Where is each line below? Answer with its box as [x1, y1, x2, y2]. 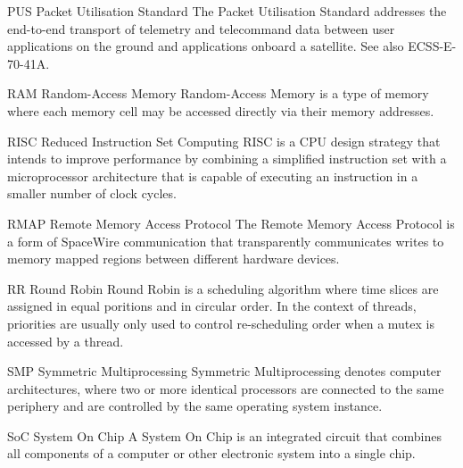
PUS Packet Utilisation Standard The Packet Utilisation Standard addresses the [7, 2, 447, 20]
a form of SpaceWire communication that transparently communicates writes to [7, 231, 444, 250]
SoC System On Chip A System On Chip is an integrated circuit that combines [7, 426, 442, 445]
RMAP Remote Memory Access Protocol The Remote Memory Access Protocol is [7, 213, 455, 232]
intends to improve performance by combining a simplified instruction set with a [7, 149, 447, 168]
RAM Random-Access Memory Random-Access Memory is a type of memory [7, 84, 429, 103]
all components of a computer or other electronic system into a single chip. [7, 444, 416, 463]
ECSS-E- [408, 37, 457, 55]
